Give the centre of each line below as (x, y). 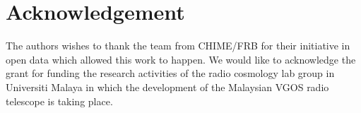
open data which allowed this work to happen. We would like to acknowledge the (181, 59)
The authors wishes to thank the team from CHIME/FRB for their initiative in (178, 46)
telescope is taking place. (59, 101)
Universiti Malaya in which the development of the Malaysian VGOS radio (167, 87)
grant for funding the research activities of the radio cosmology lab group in (170, 73)
